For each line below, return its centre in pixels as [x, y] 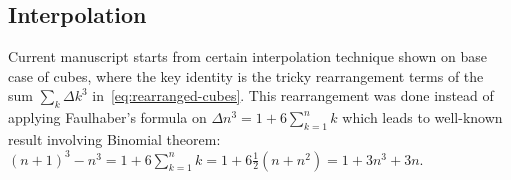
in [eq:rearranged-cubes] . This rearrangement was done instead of [293, 95]
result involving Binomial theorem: [114, 138]
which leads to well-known [422, 117]
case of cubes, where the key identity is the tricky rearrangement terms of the [246, 75]
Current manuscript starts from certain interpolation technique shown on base [248, 56]
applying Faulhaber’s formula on [107, 117]
